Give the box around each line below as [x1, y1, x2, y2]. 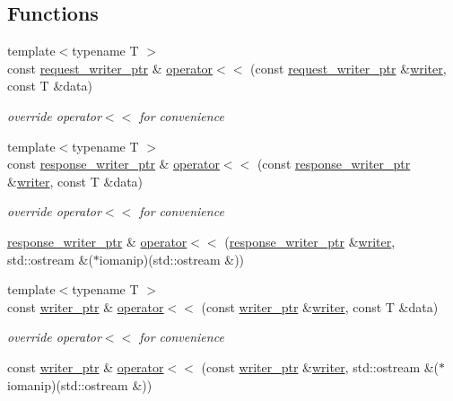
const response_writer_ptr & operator [7, 154, 220, 173]
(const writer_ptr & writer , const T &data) [201, 297, 439, 316]
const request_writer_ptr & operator [7, 58, 213, 77]
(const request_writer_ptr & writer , [250, 58, 447, 77]
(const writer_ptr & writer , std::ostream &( [201, 357, 440, 376]
